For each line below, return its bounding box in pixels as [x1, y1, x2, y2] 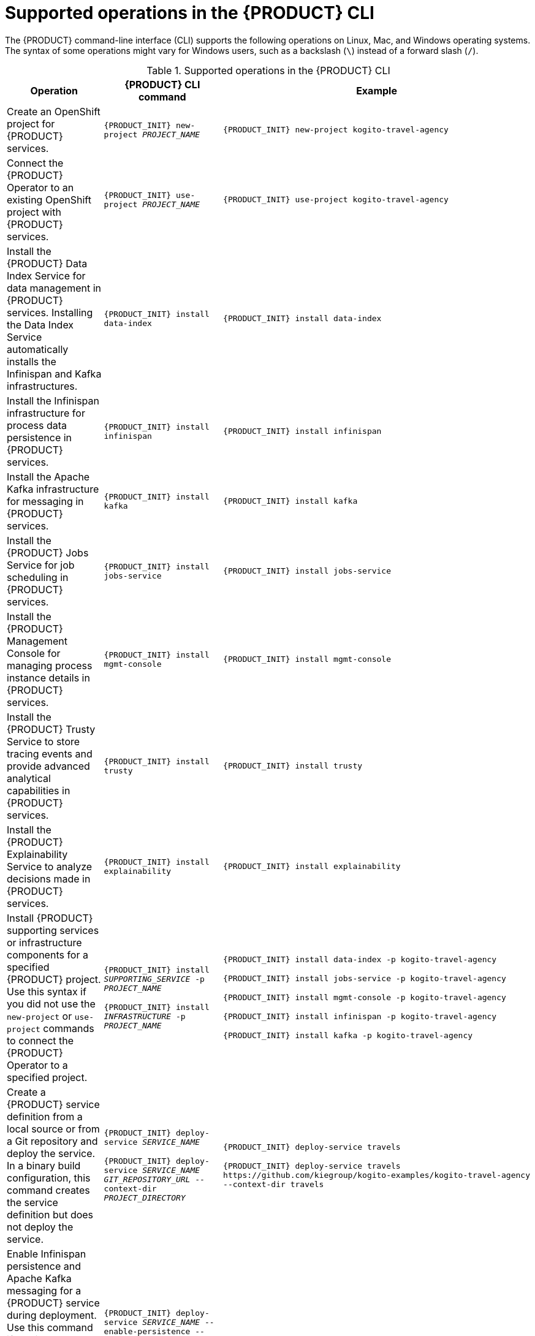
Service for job [7, 558, 75, 571]
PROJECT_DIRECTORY [104, 1193, 186, 1203]
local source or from [7, 1122, 100, 1135]
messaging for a [7, 1284, 82, 1297]
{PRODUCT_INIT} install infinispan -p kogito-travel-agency [223, 1012, 497, 1022]
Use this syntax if [7, 985, 86, 998]
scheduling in [7, 571, 69, 583]
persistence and [7, 1259, 81, 1272]
